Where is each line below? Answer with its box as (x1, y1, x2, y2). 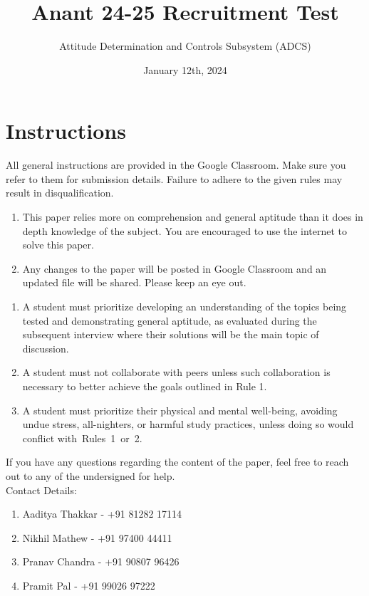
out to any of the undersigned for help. (6, 468, 175, 483)
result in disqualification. (6, 185, 114, 200)
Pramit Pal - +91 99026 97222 (22, 577, 155, 592)
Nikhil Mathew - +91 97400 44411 (22, 530, 172, 545)
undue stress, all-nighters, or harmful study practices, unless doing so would (22, 417, 354, 432)
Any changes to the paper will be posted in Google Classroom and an (22, 261, 327, 276)
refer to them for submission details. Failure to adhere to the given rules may (6, 171, 343, 186)
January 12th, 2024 (143, 62, 227, 77)
